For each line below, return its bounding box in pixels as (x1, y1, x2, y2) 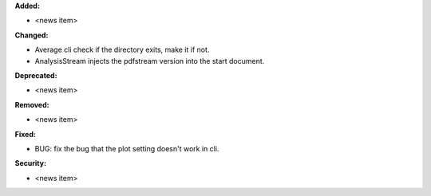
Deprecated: (14, 70, 57, 80)
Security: (14, 159, 47, 168)
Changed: (14, 30, 49, 40)
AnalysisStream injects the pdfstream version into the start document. (34, 56, 265, 65)
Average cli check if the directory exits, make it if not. (34, 45, 210, 55)
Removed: (14, 100, 49, 109)
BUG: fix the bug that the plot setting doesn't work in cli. (34, 143, 219, 153)
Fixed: (14, 129, 36, 139)
